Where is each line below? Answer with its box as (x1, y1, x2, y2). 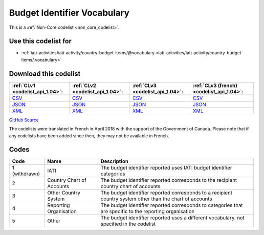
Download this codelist (9, 69, 81, 78)
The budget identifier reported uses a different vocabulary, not (100, 214, 244, 221)
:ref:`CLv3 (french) (192, 82, 238, 89)
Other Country (47, 190, 81, 196)
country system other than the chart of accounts (100, 195, 212, 202)
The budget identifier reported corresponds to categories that (100, 202, 243, 209)
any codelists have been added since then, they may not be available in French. (9, 132, 170, 139)
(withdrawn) (12, 171, 40, 177)
